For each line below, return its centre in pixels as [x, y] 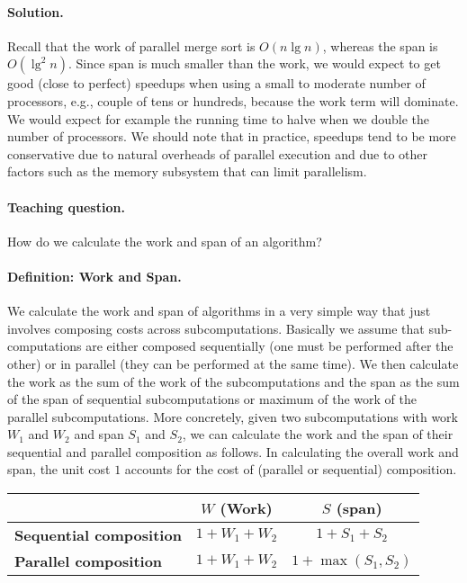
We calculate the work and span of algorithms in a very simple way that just [219, 311]
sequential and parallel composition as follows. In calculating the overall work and [233, 451]
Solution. [36, 11]
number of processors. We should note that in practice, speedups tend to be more [232, 136]
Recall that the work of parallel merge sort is [131, 45]
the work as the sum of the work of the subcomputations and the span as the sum [233, 381]
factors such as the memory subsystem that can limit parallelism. [187, 171]
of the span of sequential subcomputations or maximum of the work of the [212, 399]
